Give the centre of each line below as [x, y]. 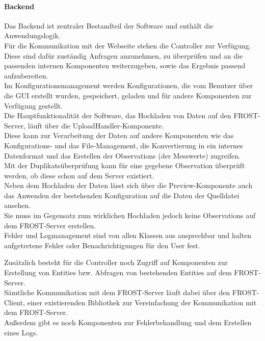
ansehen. [18, 205]
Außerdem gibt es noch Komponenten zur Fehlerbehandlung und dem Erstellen [128, 322]
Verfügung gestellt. [33, 105]
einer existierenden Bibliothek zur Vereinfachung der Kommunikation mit [142, 302]
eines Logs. [21, 332]
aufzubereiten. [26, 75]
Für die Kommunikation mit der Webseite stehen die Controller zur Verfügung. [128, 45]
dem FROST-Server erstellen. [50, 225]
